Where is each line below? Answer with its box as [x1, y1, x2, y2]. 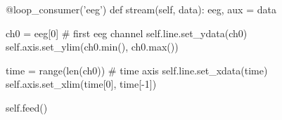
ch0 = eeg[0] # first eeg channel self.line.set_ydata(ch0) [6, 25, 248, 40]
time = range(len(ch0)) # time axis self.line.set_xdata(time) [6, 62, 268, 77]
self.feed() [6, 100, 48, 114]
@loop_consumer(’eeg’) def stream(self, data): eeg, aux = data [6, 2, 276, 16]
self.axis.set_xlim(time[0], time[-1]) [6, 76, 157, 91]
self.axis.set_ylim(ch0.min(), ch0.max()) [6, 39, 179, 54]
